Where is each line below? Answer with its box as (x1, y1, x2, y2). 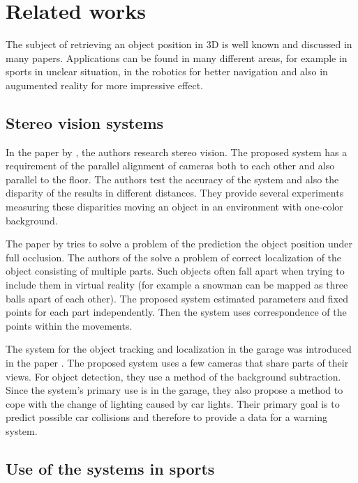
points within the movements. (6, 318, 133, 332)
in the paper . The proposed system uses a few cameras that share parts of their (6, 355, 349, 370)
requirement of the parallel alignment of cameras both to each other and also (6, 158, 335, 173)
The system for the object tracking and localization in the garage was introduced (6, 342, 352, 356)
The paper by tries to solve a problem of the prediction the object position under (6, 236, 353, 251)
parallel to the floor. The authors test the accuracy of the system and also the (6, 171, 339, 186)
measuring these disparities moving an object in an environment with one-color (6, 199, 343, 214)
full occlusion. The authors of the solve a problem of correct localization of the (6, 250, 342, 264)
